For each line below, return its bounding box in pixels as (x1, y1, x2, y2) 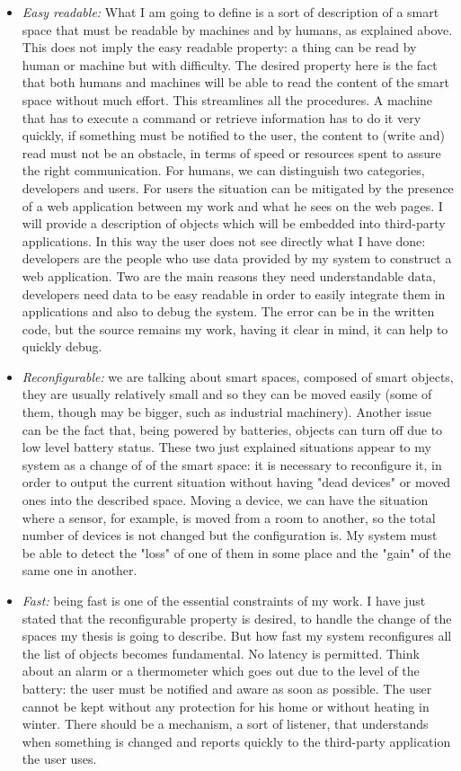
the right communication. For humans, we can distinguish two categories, (22, 161, 425, 180)
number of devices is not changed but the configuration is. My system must (22, 526, 438, 545)
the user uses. (22, 749, 97, 768)
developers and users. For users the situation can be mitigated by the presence (22, 178, 454, 197)
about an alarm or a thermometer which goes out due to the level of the (22, 661, 420, 680)
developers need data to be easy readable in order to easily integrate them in (22, 284, 446, 303)
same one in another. (22, 561, 137, 580)
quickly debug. (22, 337, 102, 356)
